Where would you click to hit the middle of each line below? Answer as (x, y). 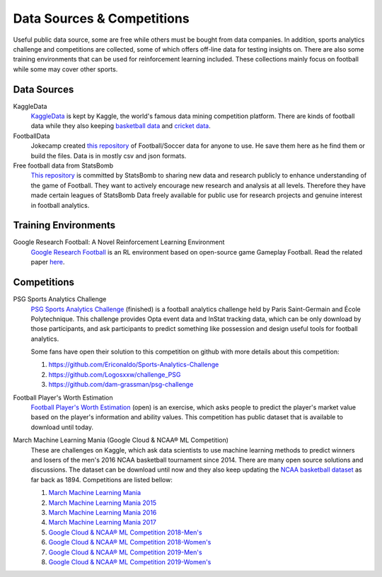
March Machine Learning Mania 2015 (103, 503)
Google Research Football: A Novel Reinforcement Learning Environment (119, 242)
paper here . (48, 262)
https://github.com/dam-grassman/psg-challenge (121, 385)
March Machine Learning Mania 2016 (103, 512)
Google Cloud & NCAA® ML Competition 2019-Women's (130, 561)
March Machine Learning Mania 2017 (103, 523)
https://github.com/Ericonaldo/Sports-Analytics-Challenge (134, 365)
